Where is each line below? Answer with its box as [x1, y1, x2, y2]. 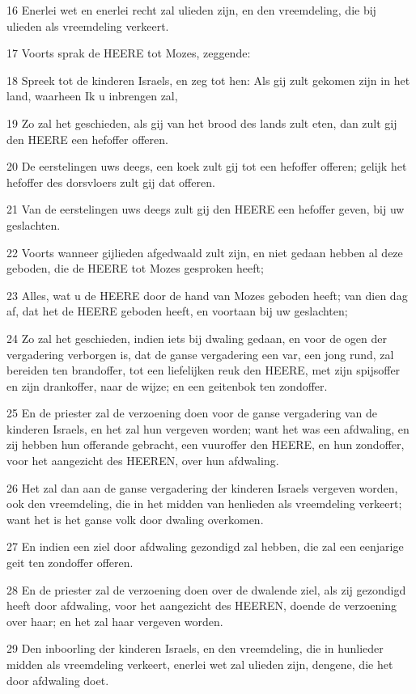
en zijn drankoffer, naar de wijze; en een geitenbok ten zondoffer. [6, 377, 328, 394]
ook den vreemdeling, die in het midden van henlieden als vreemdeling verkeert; [6, 495, 402, 512]
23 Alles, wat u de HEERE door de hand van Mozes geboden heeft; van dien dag [6, 286, 408, 303]
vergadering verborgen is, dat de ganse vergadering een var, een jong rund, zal [6, 345, 394, 362]
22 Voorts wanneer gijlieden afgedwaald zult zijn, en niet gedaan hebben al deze [6, 243, 403, 260]
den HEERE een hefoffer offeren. [6, 130, 168, 147]
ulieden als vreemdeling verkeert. [6, 17, 169, 34]
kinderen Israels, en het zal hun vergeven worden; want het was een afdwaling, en [6, 420, 410, 437]
